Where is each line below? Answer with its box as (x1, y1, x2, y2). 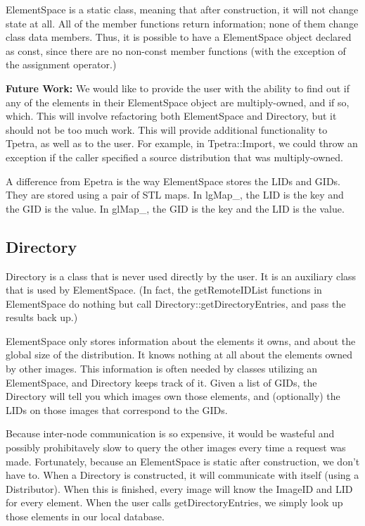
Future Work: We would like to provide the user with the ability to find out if (6, 80, 350, 95)
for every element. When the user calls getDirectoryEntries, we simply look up (6, 495, 343, 510)
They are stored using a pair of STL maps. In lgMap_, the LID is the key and (6, 187, 344, 202)
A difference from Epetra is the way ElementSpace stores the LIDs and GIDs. (6, 173, 340, 188)
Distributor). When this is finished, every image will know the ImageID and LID (6, 481, 353, 496)
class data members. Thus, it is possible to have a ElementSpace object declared (6, 30, 352, 44)
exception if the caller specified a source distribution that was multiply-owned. (6, 149, 343, 164)
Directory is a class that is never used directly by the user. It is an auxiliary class (6, 268, 357, 283)
